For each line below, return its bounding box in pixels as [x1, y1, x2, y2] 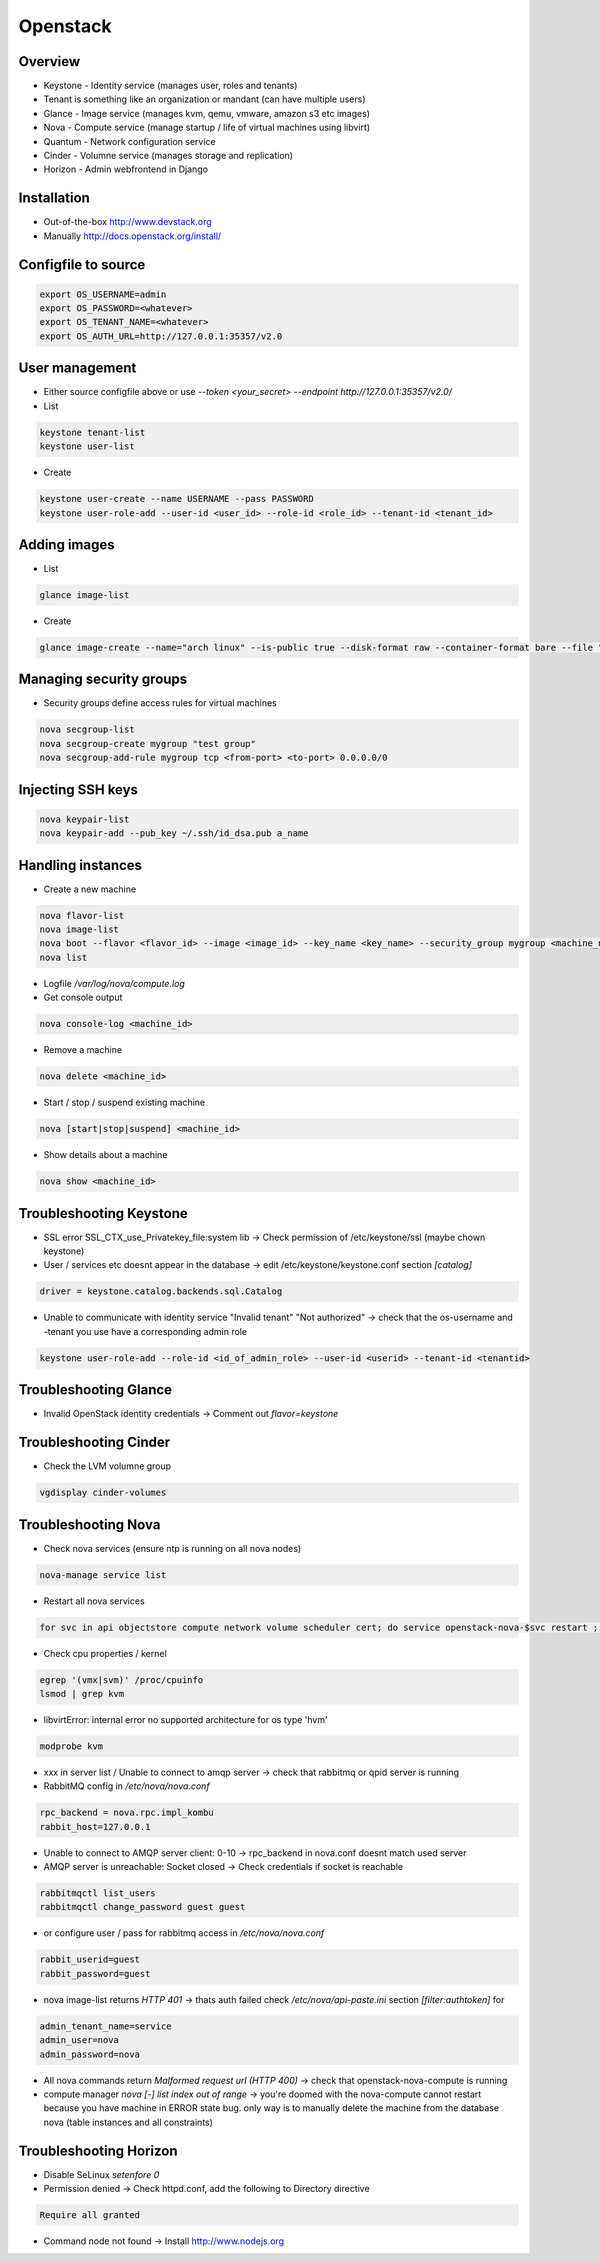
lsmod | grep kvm [39, 1688, 125, 1699]
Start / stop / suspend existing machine [43, 1096, 206, 1109]
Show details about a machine [43, 1149, 168, 1161]
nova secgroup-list [39, 724, 135, 735]
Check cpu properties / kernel [43, 1647, 167, 1659]
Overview [18, 53, 81, 70]
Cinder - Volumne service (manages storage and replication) [43, 150, 294, 162]
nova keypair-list [39, 813, 130, 825]
